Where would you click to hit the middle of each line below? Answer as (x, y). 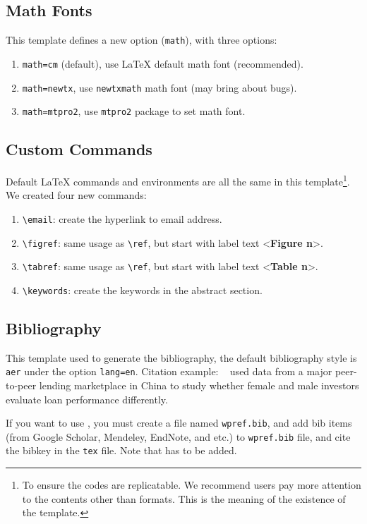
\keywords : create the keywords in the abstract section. (142, 290)
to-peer (21, 385)
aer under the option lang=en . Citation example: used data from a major (169, 371)
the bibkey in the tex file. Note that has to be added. (121, 450)
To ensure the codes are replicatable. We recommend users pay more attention (192, 485)
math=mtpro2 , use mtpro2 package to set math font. (134, 111)
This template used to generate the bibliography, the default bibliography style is (181, 357)
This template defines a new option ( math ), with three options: (142, 40)
